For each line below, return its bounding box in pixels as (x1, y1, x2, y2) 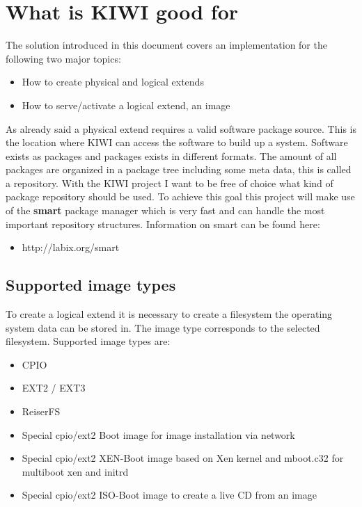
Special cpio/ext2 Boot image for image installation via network (22, 427, 295, 442)
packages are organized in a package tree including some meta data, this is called (6, 162, 352, 177)
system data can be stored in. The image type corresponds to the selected (6, 320, 320, 335)
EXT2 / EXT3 (22, 380, 86, 395)
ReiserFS (22, 404, 61, 419)
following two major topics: (6, 51, 121, 65)
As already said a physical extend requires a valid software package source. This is (6, 121, 356, 136)
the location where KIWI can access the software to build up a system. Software (6, 135, 348, 150)
